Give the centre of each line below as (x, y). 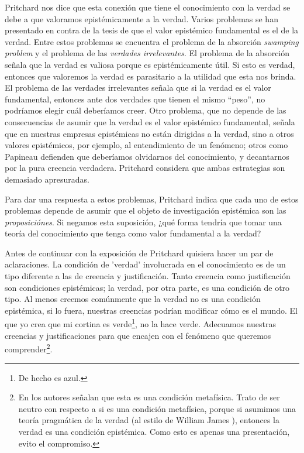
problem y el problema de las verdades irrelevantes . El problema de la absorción (147, 53)
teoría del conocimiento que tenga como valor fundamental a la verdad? (133, 233)
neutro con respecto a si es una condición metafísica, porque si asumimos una (157, 408)
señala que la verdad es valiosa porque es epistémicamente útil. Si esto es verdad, (150, 64)
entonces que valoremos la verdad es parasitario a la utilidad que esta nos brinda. (151, 76)
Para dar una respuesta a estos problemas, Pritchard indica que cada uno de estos (152, 199)
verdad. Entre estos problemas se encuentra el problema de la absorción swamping (152, 41)
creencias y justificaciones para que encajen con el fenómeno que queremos (138, 335)
